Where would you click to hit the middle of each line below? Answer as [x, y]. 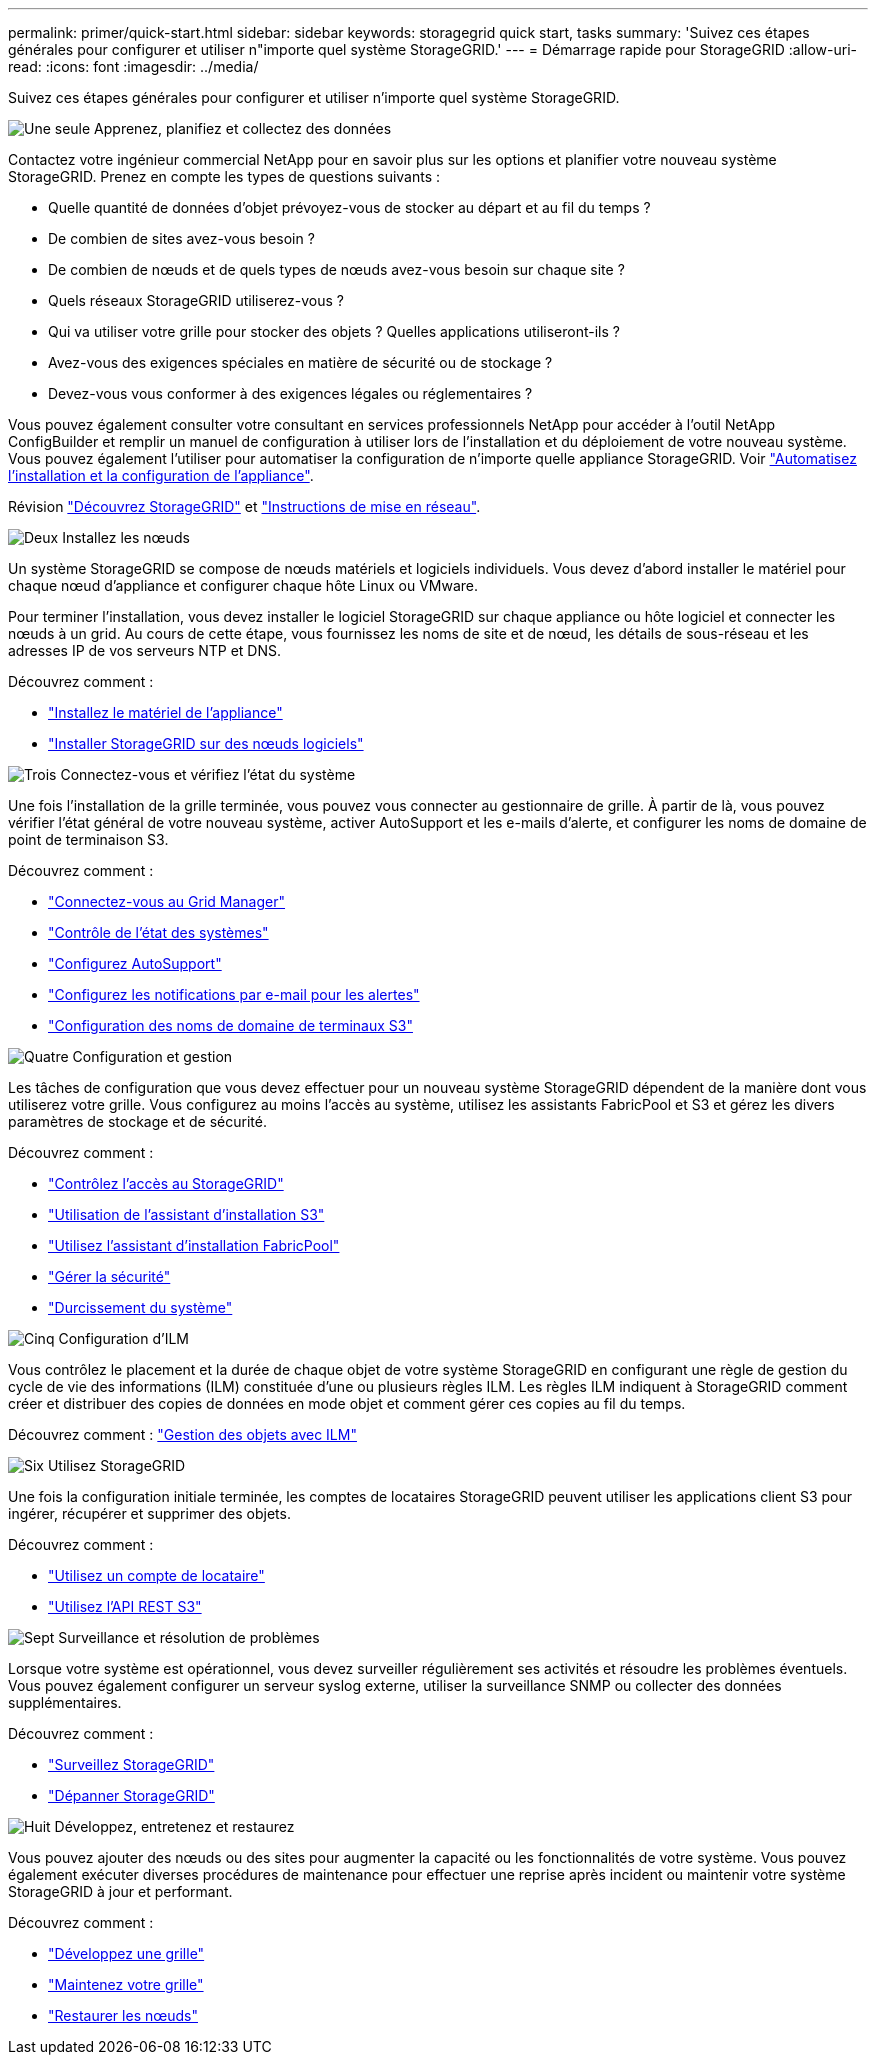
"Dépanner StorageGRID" [131, 1795]
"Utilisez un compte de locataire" [156, 1575]
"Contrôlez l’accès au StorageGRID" [166, 1183]
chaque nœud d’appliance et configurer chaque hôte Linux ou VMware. [243, 585]
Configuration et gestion [152, 1056]
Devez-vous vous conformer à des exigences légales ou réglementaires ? [290, 393]
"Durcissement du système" [140, 1307]
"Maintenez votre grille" [126, 1984]
